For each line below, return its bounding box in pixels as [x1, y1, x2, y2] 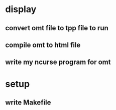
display [5, 4, 37, 15]
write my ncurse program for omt [5, 58, 111, 67]
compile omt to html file [5, 40, 81, 49]
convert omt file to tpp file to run [5, 24, 109, 32]
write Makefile [5, 98, 51, 106]
